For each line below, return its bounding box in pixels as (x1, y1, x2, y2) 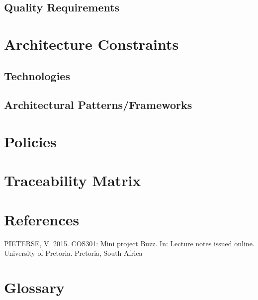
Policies (4, 131, 57, 151)
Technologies (4, 68, 70, 83)
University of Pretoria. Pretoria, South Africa (4, 248, 143, 258)
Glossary (4, 277, 65, 297)
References (4, 209, 80, 229)
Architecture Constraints (4, 33, 179, 54)
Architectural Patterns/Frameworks (4, 97, 192, 112)
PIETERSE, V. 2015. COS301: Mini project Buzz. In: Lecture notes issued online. (4, 238, 255, 248)
